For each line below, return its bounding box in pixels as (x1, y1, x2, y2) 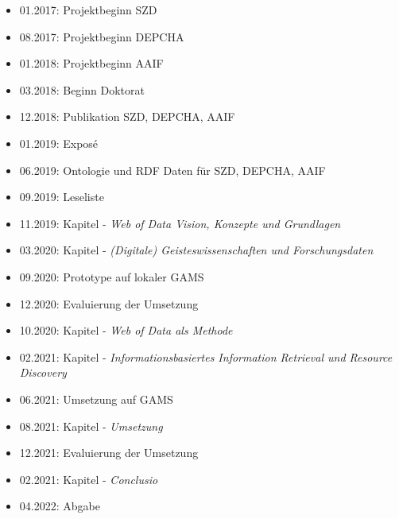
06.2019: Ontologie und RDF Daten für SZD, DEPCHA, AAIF (19, 161, 326, 178)
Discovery (19, 364, 67, 381)
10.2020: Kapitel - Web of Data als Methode (19, 322, 233, 339)
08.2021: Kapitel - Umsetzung (19, 417, 163, 434)
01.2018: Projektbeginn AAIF (19, 55, 164, 72)
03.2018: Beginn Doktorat (19, 81, 145, 98)
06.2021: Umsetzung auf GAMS (19, 390, 173, 407)
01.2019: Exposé (19, 134, 99, 151)
